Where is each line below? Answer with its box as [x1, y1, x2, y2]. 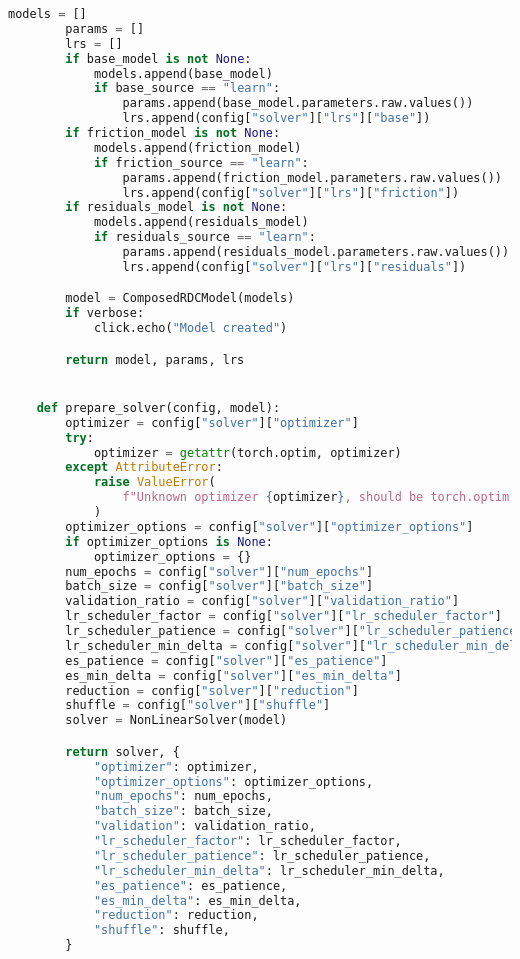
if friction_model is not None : [65, 126, 281, 140]
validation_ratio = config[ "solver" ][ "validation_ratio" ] [65, 594, 460, 609]
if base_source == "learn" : [93, 81, 281, 96]
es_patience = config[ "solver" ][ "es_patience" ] [65, 653, 388, 668]
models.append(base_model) [93, 66, 273, 81]
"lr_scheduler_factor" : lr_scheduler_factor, [93, 834, 402, 849]
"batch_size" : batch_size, [93, 804, 273, 819]
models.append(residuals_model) [93, 215, 309, 230]
